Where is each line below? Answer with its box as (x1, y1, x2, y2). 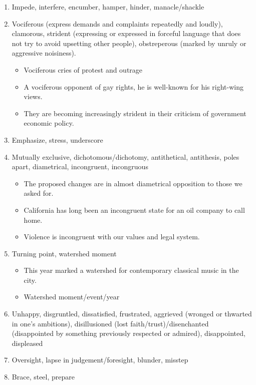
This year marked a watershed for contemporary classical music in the (24, 265, 239, 275)
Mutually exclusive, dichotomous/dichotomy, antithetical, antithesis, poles (12, 151, 239, 162)
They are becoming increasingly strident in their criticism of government (24, 108, 246, 118)
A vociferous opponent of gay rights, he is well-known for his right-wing (24, 81, 243, 92)
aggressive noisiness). (12, 48, 76, 58)
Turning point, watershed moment (12, 248, 117, 258)
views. (24, 91, 43, 102)
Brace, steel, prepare (12, 371, 75, 382)
